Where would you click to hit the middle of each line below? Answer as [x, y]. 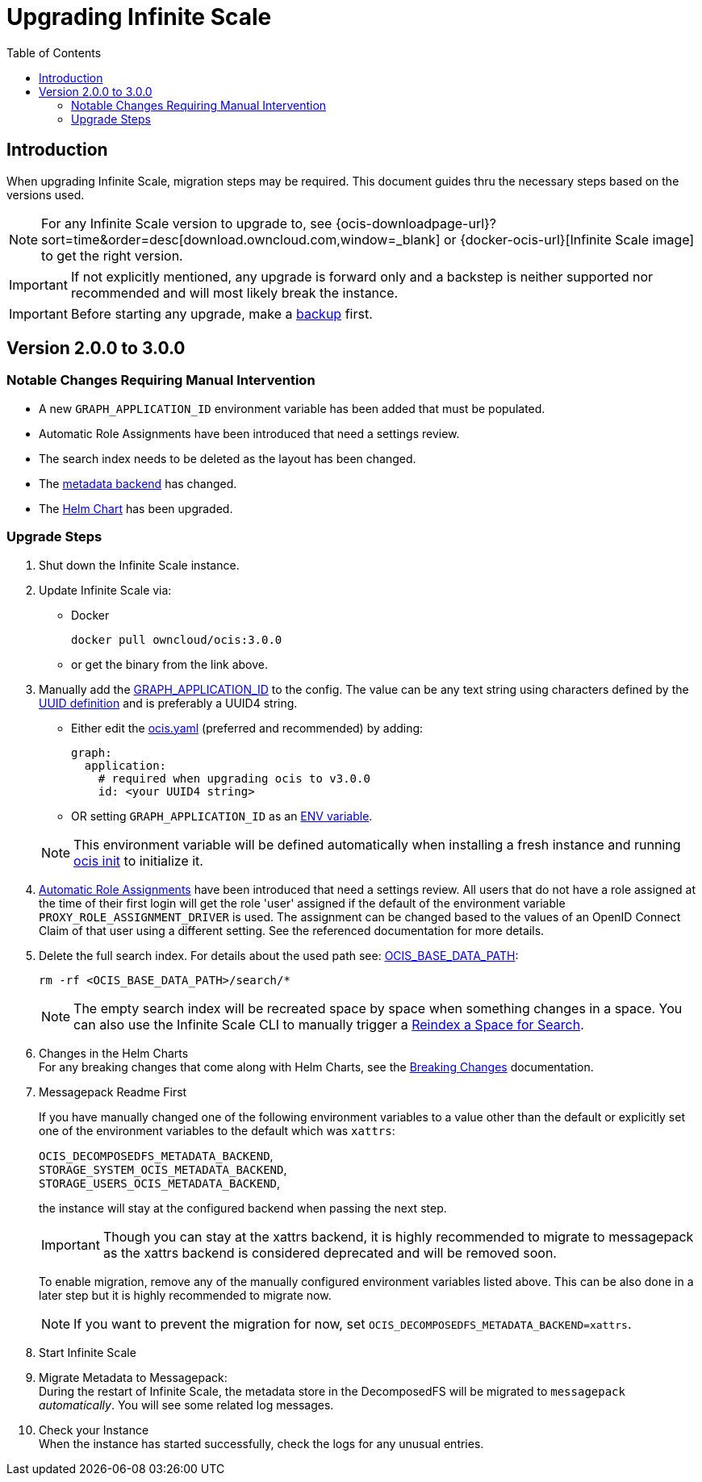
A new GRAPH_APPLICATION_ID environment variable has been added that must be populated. [292, 408]
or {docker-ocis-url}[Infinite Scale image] [569, 239]
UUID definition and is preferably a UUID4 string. [168, 703]
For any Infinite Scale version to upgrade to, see [187, 223]
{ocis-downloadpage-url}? [416, 223]
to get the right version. [112, 255]
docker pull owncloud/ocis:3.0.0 [177, 639]
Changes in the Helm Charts [114, 1053]
